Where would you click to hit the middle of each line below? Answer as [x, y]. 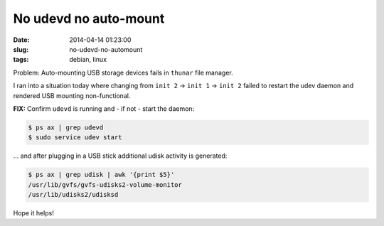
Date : [21, 40]
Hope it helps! [34, 213]
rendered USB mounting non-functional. [72, 95]
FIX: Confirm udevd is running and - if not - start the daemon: [104, 108]
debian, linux [88, 60]
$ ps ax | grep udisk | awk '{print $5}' [101, 175]
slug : [21, 49]
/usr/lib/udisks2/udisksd [73, 195]
